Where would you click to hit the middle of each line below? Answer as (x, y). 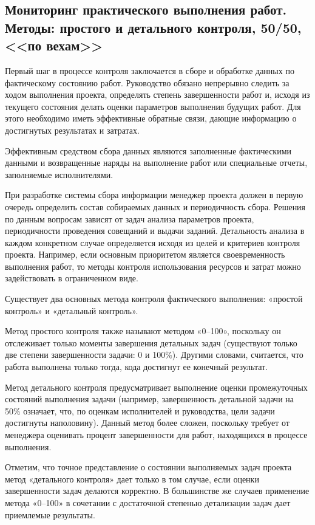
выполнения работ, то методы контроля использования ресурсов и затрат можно (153, 266)
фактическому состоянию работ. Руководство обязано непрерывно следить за (147, 82)
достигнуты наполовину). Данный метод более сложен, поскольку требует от (147, 423)
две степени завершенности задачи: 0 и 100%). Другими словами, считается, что (154, 355)
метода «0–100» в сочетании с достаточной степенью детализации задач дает (148, 502)
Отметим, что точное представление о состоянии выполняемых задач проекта (148, 467)
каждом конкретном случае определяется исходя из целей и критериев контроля (153, 242)
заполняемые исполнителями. (59, 174)
